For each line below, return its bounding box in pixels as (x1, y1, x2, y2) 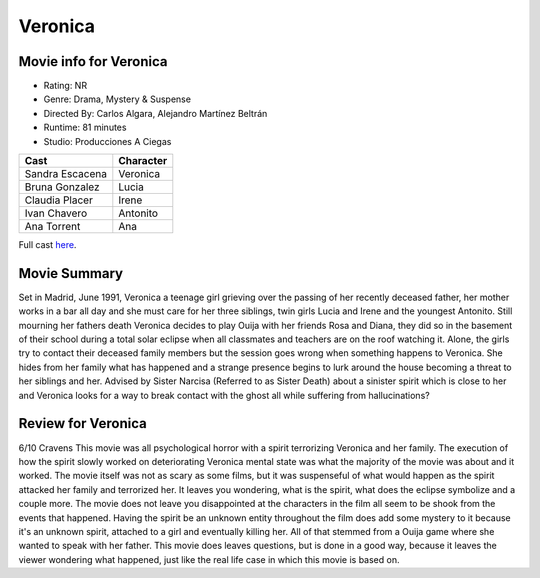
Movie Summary (18, 265, 124, 282)
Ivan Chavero (24, 206, 88, 220)
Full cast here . (18, 239, 77, 251)
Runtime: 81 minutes (43, 121, 127, 134)
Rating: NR (43, 80, 88, 92)
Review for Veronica (18, 415, 147, 432)
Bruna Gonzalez (24, 180, 100, 194)
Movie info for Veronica (18, 53, 169, 70)
